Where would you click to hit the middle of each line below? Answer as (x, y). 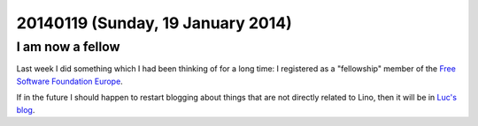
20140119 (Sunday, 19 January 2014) (154, 23)
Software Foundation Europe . (69, 81)
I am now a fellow (68, 47)
